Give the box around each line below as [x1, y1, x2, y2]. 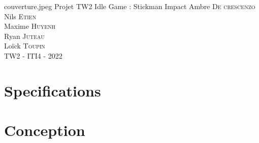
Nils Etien [4, 11, 37, 21]
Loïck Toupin [4, 40, 45, 51]
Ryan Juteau [4, 30, 45, 41]
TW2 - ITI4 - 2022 [4, 50, 62, 61]
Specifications [4, 80, 101, 101]
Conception [4, 120, 85, 140]
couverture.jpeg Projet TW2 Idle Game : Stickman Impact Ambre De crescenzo [4, 1, 255, 11]
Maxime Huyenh [4, 21, 55, 31]
